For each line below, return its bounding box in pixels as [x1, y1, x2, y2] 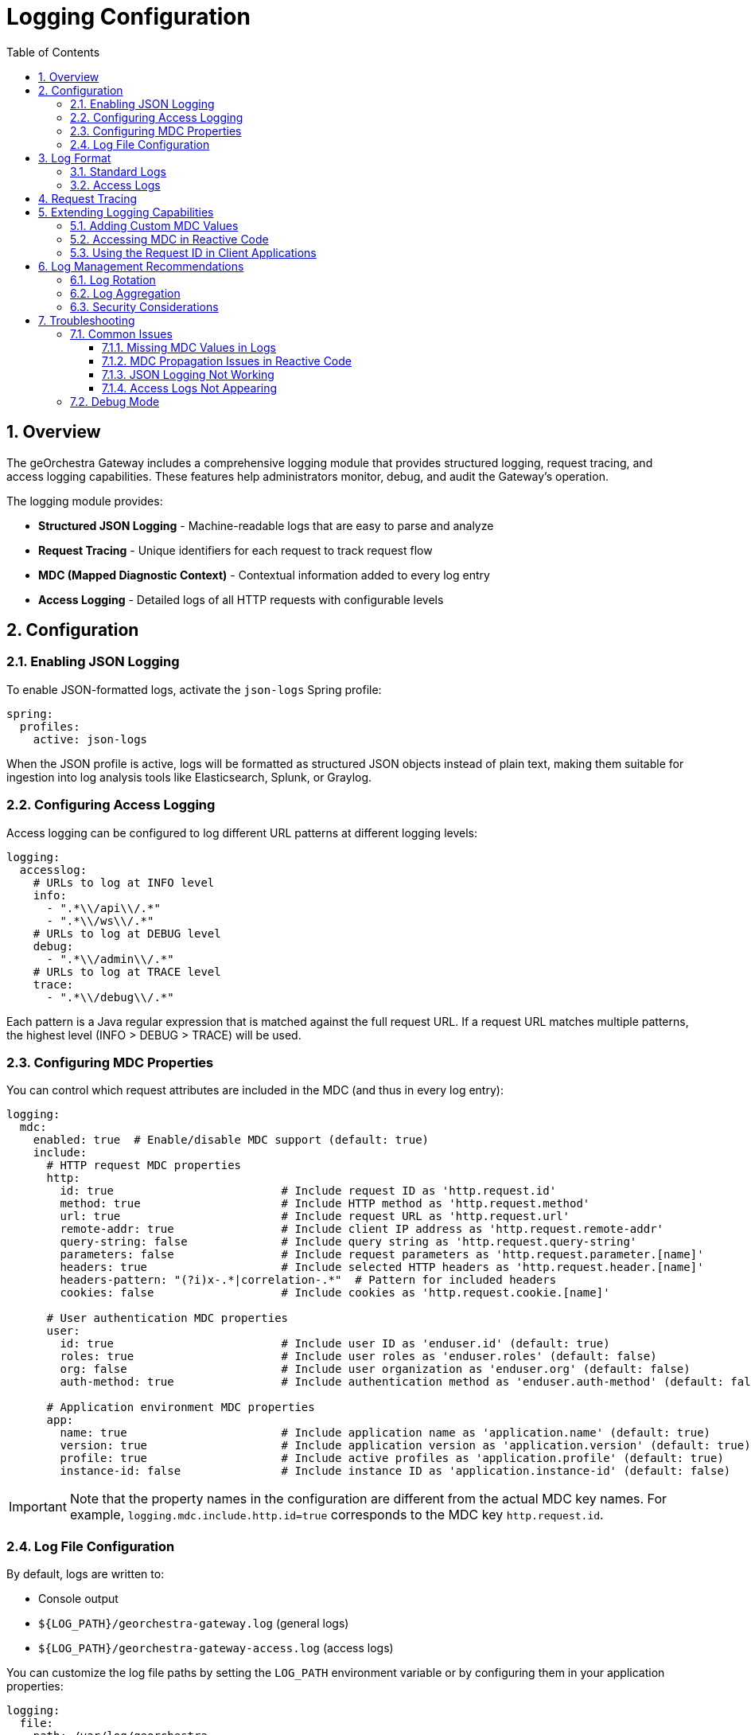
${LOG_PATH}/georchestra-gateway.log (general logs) [38, 1616, 349, 1631]
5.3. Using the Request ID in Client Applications [70, 245, 317, 259]
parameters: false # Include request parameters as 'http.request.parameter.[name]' [60, 1248, 704, 1261]
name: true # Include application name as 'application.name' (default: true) [60, 1426, 711, 1440]
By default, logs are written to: [6, 1567, 165, 1581]
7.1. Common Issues [70, 326, 173, 341]
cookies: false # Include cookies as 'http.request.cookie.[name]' [60, 1286, 610, 1300]
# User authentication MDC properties [46, 1312, 289, 1325]
